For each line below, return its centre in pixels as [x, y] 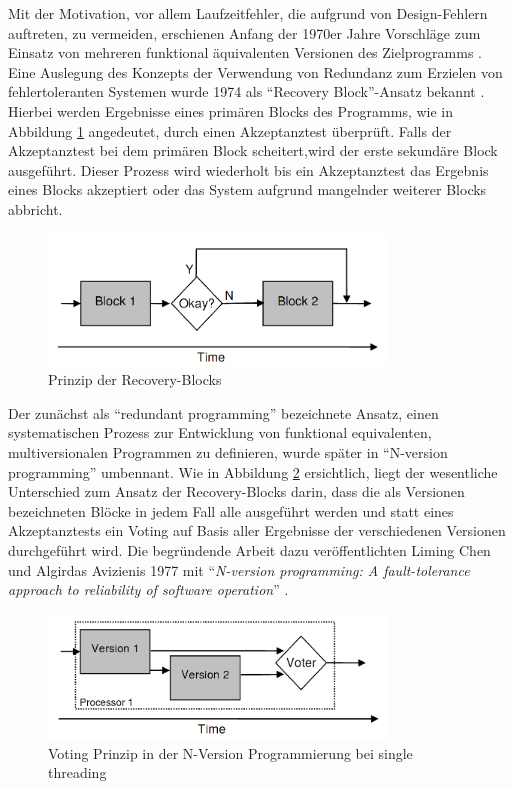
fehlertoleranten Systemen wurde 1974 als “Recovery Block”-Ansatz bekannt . [246, 91]
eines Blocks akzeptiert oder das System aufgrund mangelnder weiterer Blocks [247, 189]
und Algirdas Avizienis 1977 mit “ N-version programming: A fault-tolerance [239, 569]
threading [77, 772]
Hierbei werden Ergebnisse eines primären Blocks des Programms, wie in [231, 110]
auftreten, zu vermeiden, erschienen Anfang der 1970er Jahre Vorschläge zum [244, 32]
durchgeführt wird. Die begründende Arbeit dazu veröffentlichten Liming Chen [249, 550]
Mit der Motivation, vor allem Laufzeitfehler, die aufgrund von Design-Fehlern [248, 13]
